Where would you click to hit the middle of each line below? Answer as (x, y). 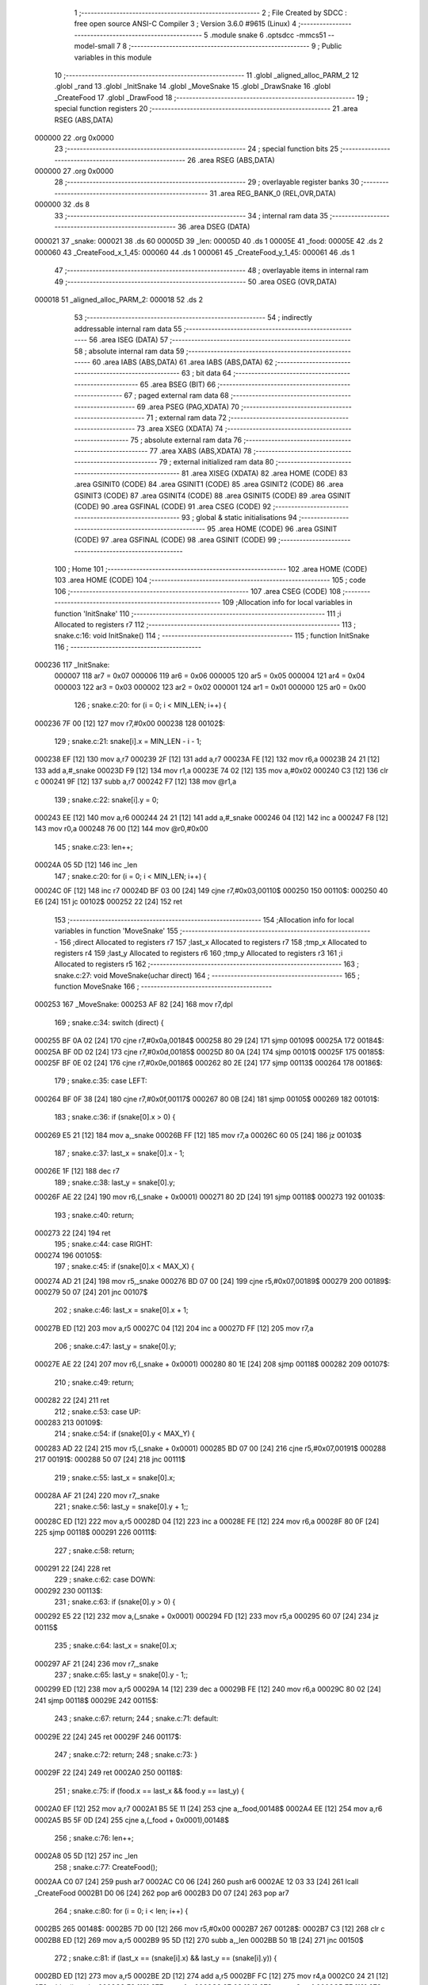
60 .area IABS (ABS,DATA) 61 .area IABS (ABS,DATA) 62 (183, 362)
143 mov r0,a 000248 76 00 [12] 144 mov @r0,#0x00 (122, 829)
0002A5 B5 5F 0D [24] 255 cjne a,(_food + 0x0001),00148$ (132, 1820)
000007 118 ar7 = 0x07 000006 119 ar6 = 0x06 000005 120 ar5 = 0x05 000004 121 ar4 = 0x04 (210, 676)
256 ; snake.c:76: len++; (94, 1837)
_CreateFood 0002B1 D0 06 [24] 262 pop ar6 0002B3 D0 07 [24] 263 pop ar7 (162, 1893)
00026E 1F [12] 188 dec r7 (77, 1171)
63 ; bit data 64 (206, 373)
